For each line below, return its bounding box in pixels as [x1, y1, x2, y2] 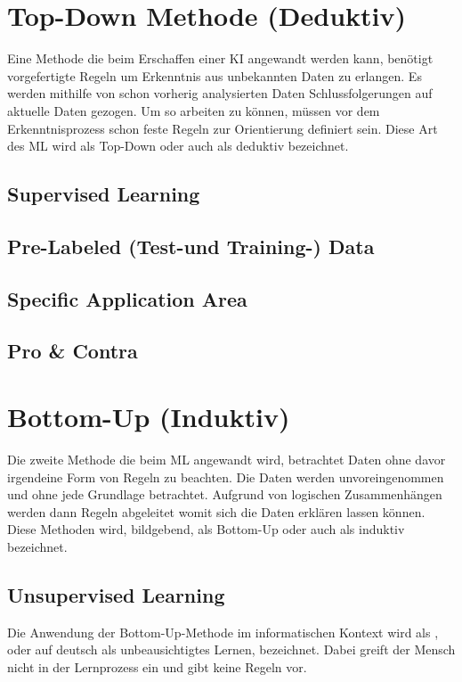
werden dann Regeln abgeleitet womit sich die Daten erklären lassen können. [7, 502, 426, 521]
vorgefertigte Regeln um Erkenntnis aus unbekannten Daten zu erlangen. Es [7, 66, 422, 85]
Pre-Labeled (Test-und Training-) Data [7, 232, 375, 259]
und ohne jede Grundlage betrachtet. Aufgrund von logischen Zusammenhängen [7, 485, 442, 504]
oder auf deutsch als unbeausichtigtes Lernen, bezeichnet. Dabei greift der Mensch [7, 640, 456, 659]
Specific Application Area [7, 284, 247, 312]
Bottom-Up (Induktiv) [7, 399, 290, 434]
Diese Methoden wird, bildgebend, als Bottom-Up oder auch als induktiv [7, 520, 405, 538]
